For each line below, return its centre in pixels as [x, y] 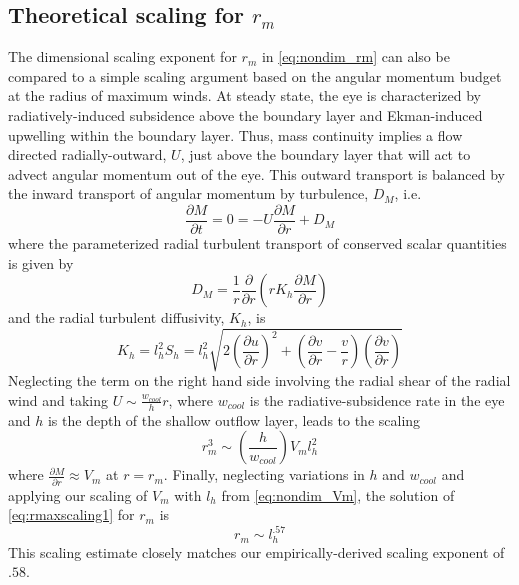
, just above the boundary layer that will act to [325, 154]
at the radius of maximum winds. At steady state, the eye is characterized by [244, 95]
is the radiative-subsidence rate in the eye [377, 399]
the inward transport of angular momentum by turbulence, [188, 193]
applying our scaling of [78, 494]
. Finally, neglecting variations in [264, 474]
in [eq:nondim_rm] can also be [355, 56]
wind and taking [58, 399]
